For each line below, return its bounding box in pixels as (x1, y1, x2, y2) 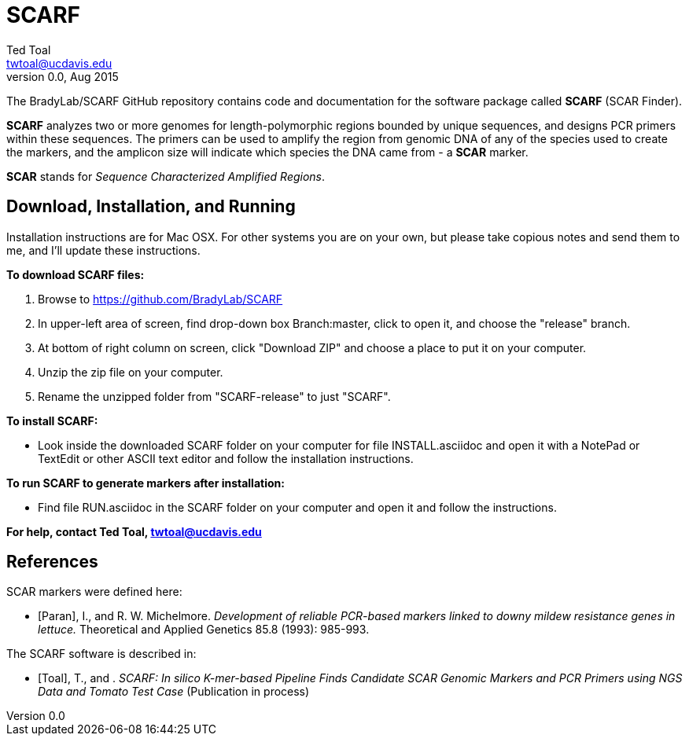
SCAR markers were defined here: (6, 585, 182, 599)
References (6, 552, 98, 572)
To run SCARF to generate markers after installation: (6, 476, 285, 490)
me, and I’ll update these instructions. (6, 243, 201, 257)
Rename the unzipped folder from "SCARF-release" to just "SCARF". (38, 389, 391, 403)
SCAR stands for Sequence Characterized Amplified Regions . (6, 169, 326, 183)
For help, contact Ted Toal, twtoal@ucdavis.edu (6, 524, 262, 538)
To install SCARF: (6, 413, 98, 428)
